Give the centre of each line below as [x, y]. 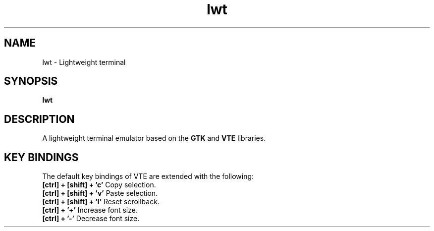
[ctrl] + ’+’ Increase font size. [90, 210]
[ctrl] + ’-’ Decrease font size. [91, 219]
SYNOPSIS [31, 81]
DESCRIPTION [39, 119]
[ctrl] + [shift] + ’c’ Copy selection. [99, 185]
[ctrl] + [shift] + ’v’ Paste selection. [100, 193]
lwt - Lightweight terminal [84, 62]
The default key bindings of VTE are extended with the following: [148, 176]
